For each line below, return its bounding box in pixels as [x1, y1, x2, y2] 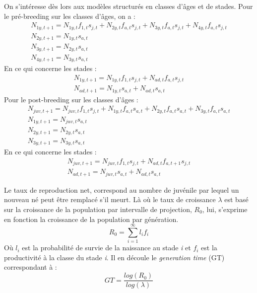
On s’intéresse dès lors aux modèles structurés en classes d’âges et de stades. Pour [4, 1, 253, 11]
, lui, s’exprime [202, 204, 248, 214]
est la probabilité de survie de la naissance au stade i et [22, 242, 191, 253]
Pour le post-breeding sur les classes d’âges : [4, 94, 138, 104]
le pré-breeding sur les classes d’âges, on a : [4, 10, 135, 21]
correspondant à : [4, 262, 57, 272]
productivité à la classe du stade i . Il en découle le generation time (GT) [4, 252, 225, 262]
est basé [224, 194, 249, 205]
